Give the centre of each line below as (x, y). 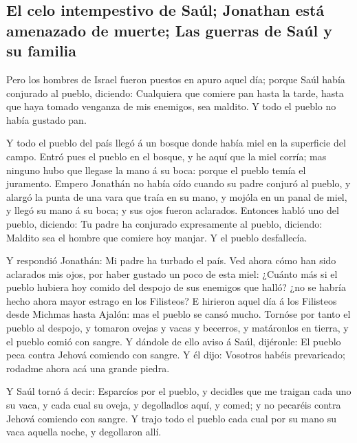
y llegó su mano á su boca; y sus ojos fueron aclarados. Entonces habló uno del (173, 210)
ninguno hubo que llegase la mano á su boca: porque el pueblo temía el (156, 170)
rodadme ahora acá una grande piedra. (88, 368)
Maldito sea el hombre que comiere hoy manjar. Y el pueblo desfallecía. (157, 237)
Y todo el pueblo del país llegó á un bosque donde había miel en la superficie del (176, 143)
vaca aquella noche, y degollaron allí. (84, 432)
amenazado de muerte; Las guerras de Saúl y (169, 30)
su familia (42, 51)
